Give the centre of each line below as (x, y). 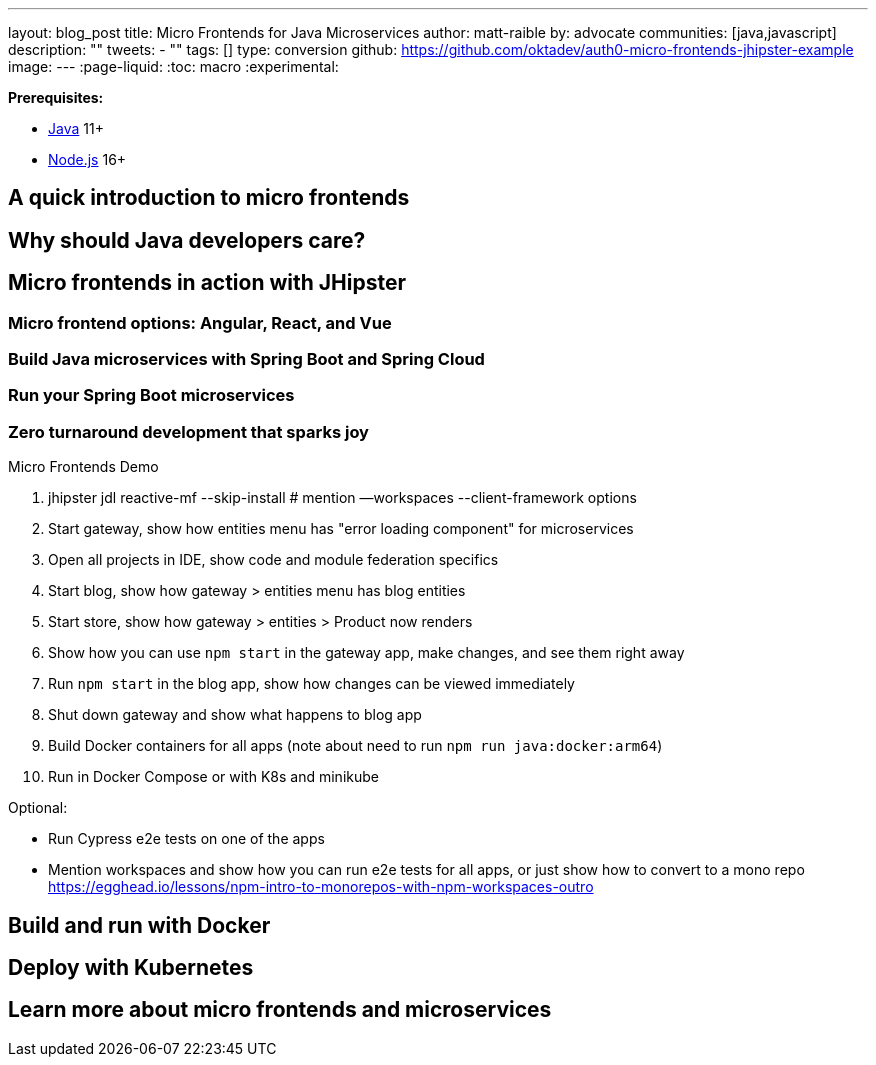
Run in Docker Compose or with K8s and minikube (213, 777)
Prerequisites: (56, 97)
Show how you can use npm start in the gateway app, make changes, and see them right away (366, 653)
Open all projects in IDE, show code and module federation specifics (273, 560)
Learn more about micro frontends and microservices (280, 1010)
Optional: (38, 808)
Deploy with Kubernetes (131, 968)
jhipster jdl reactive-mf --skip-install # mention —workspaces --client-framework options (342, 498)
